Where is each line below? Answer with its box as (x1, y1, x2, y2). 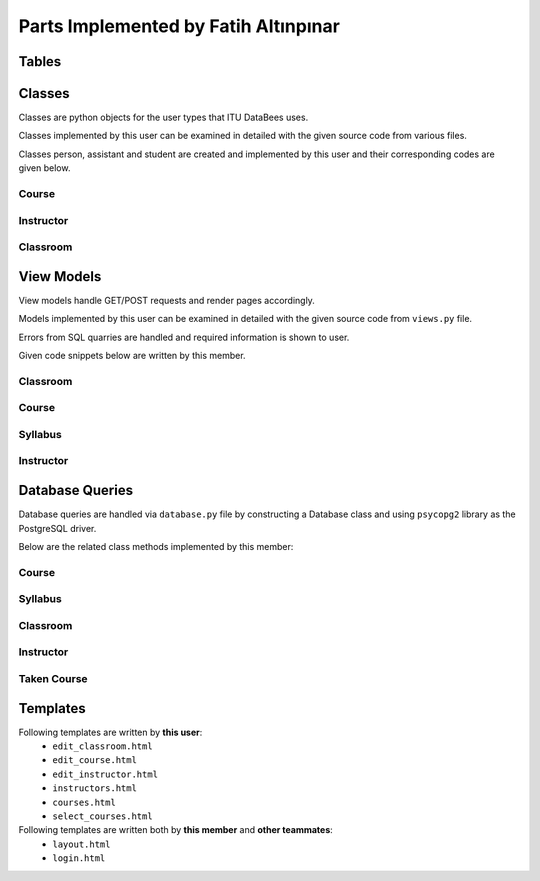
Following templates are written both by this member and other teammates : (18, 824, 334, 836)
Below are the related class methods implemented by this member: (18, 540, 294, 552)
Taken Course (18, 671, 89, 685)
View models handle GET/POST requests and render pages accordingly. (18, 294, 315, 306)
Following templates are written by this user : (18, 726, 203, 738)
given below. (18, 162, 71, 174)
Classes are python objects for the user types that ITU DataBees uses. (18, 111, 309, 124)
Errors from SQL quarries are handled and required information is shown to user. (18, 331, 350, 343)
